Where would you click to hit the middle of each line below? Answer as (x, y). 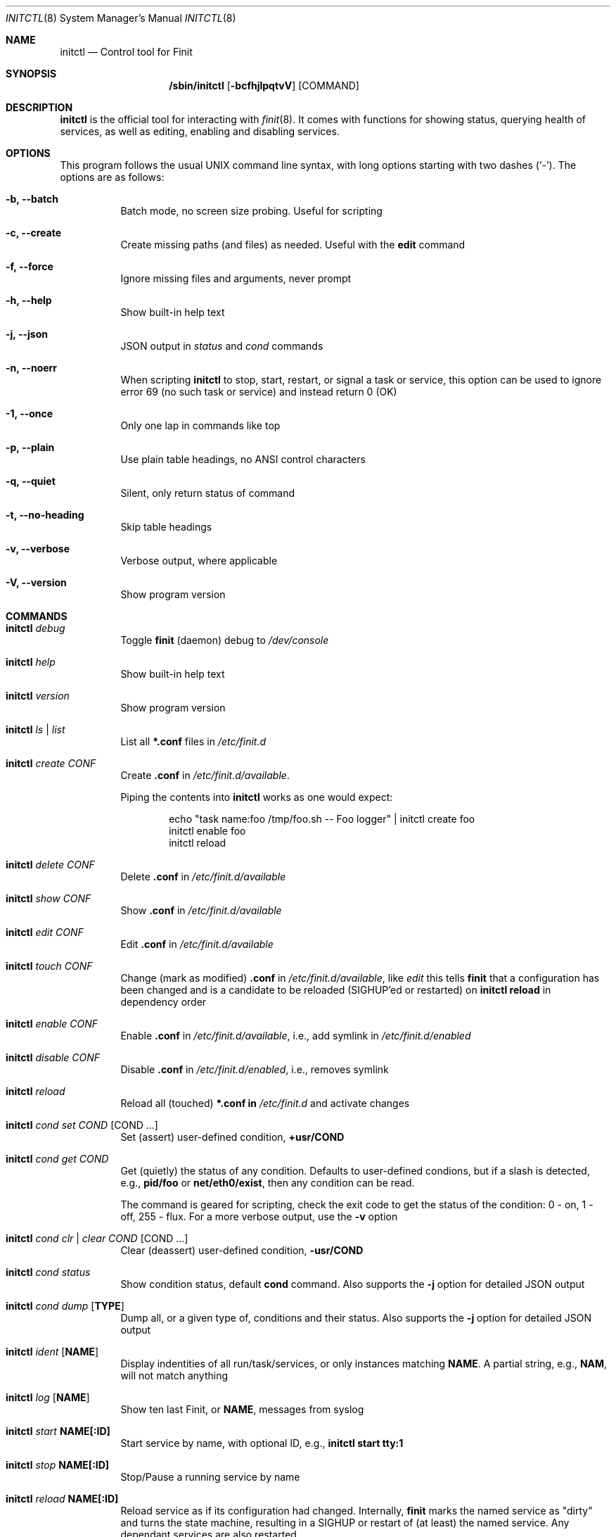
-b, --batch (32, 199)
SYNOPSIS (31, 74)
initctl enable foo (207, 831)
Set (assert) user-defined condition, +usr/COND (232, 1137)
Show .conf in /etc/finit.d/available (201, 910)
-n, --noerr (32, 368)
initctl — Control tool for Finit (126, 52)
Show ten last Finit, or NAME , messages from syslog (242, 1409)
